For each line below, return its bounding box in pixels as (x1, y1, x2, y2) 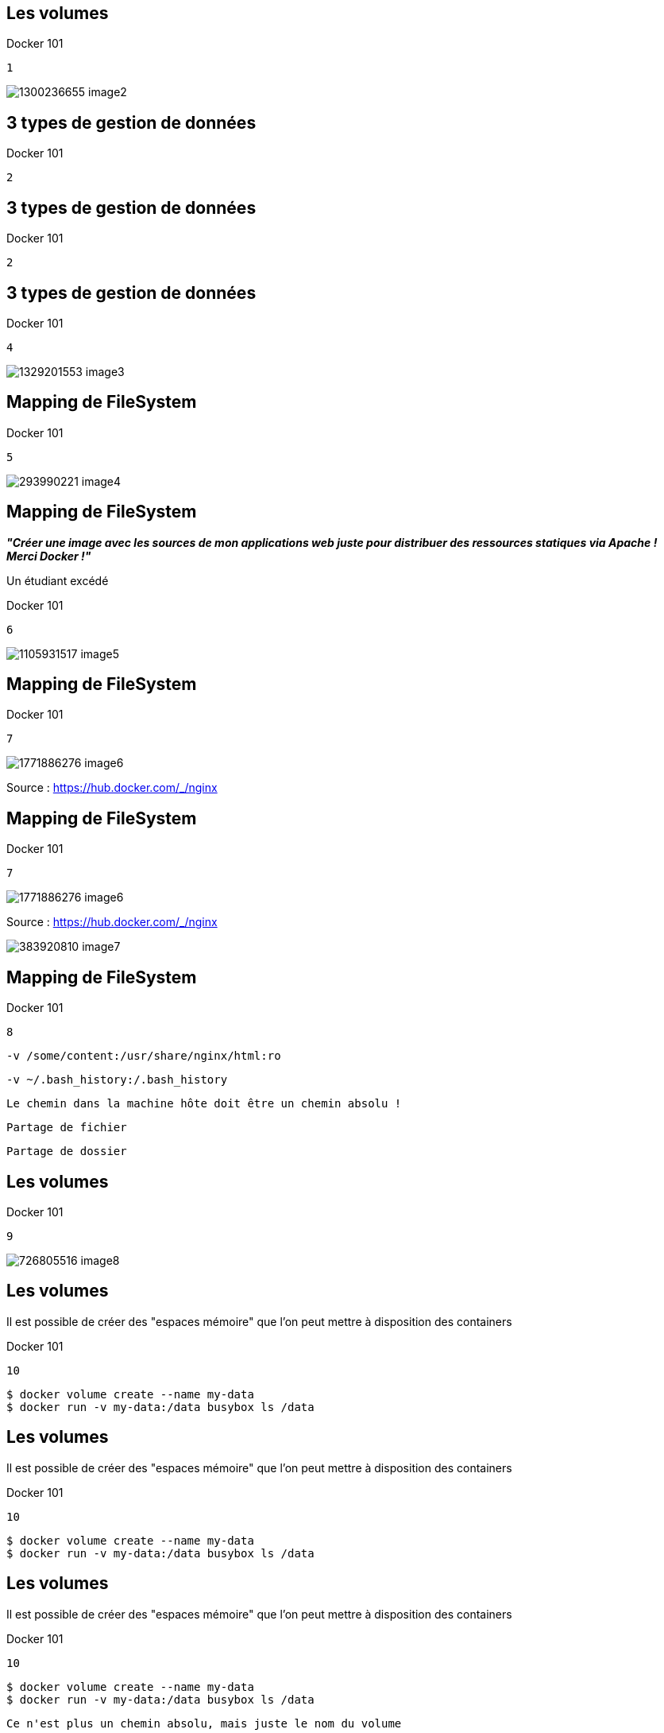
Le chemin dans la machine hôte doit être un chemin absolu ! (6, 1097, 402, 1111)
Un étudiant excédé (6, 573, 109, 587)
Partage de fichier (6, 1121, 127, 1134)
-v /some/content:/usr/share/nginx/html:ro (6, 1049, 281, 1063)
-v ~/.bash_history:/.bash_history (6, 1073, 228, 1087)
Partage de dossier (6, 1145, 127, 1158)
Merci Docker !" (6, 549, 91, 563)
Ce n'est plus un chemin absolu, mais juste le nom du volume (6, 1716, 402, 1730)
